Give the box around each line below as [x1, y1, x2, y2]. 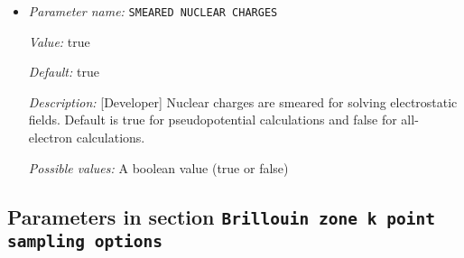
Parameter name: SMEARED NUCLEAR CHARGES [28, 2, 278, 20]
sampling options [7, 231, 162, 251]
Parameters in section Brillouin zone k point [7, 202, 435, 230]
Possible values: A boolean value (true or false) [28, 158, 289, 177]
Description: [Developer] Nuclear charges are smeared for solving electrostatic [28, 92, 458, 111]
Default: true [28, 62, 99, 81]
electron [28, 128, 73, 147]
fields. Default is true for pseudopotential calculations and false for [28, 110, 397, 129]
